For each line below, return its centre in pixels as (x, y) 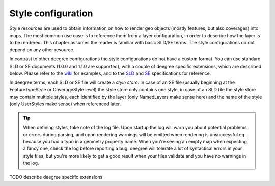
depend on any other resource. (42, 50)
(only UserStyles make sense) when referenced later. (65, 104)
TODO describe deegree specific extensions (56, 177)
